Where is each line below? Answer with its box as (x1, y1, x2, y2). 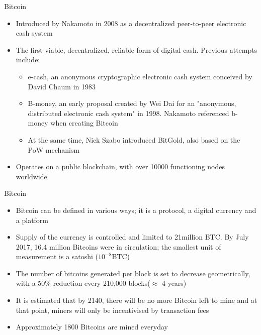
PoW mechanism (28, 144, 80, 155)
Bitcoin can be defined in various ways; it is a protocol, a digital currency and (16, 204, 256, 215)
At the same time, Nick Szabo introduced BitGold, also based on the (28, 134, 240, 145)
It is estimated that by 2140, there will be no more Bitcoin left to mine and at (16, 295, 257, 305)
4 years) (161, 278, 187, 288)
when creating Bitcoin (50, 118, 118, 128)
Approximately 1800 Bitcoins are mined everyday (16, 321, 168, 332)
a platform (16, 214, 49, 225)
